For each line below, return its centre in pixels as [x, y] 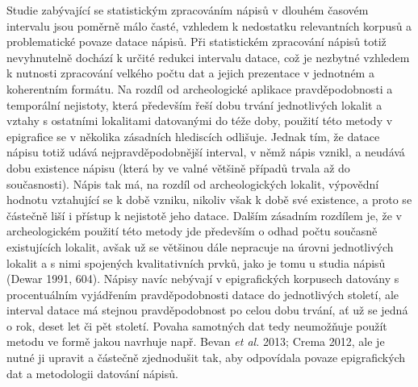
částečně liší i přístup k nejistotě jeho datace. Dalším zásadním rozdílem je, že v [204, 215]
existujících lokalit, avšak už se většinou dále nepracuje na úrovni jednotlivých [200, 246]
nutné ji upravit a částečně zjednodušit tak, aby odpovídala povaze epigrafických [206, 358]
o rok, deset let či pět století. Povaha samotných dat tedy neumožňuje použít [197, 325]
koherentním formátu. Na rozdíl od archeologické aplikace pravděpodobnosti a [200, 88]
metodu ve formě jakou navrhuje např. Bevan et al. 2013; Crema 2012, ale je [196, 341]
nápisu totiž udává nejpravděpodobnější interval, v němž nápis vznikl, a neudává [206, 152]
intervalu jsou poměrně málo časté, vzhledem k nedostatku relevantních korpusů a [209, 25]
